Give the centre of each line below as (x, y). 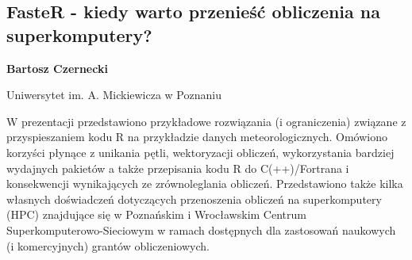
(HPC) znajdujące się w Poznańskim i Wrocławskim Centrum (156, 214)
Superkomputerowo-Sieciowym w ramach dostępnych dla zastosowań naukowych (201, 229)
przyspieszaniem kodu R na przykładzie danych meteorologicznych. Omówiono (197, 137)
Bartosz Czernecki (57, 68)
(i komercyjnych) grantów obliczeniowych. (108, 245)
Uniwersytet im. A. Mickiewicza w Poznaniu (114, 95)
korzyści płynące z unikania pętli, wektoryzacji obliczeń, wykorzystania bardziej (200, 152)
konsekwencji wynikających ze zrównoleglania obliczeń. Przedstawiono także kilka (205, 184)
